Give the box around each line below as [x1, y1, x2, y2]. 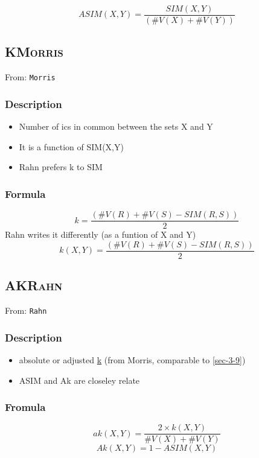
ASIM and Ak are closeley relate [19, 374, 140, 386]
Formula [5, 186, 46, 201]
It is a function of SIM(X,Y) [19, 140, 124, 153]
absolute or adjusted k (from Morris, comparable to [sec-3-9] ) [19, 353, 246, 366]
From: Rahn [5, 304, 47, 317]
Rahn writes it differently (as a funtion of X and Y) [5, 228, 196, 241]
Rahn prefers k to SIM [19, 161, 103, 173]
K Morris [5, 42, 63, 61]
